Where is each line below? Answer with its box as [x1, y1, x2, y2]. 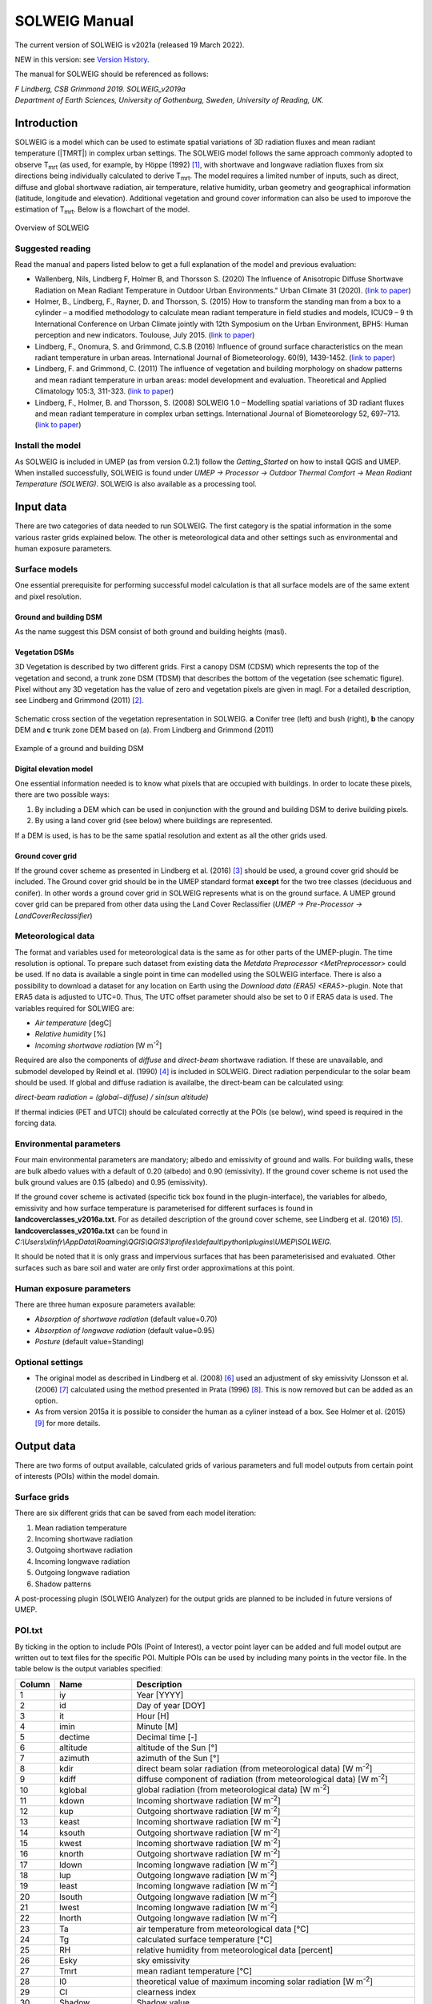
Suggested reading [14, 243, 91, 254]
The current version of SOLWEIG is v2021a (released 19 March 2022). [14, 40, 245, 50]
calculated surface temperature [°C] [136, 1933, 273, 1945]
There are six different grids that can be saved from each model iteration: [14, 1508, 256, 1518]
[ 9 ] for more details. [34, 1418, 101, 1428]
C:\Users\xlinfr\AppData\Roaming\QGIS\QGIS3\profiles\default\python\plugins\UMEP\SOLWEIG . [14, 1237, 332, 1246]
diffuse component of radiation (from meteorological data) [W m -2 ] [136, 1772, 388, 1785]
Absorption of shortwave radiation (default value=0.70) [34, 1315, 218, 1324]
